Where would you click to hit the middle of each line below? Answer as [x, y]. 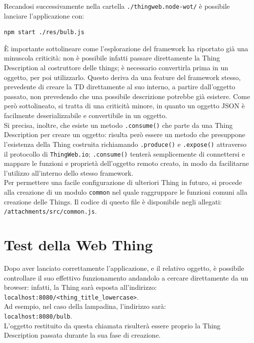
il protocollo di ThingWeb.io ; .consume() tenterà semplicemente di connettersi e [125, 153]
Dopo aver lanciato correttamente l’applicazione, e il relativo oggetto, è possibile [124, 268]
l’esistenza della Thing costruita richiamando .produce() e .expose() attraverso [125, 144]
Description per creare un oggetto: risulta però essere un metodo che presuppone [125, 134]
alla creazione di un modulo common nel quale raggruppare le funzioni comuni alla [126, 192]
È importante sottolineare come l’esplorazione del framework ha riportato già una [126, 48]
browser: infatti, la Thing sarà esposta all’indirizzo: [80, 287]
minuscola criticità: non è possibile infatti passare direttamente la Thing [112, 58]
